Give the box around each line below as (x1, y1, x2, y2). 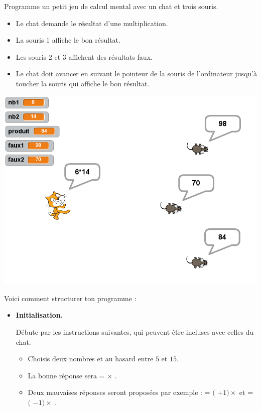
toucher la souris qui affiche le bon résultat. (16, 78, 150, 88)
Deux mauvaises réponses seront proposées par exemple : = (28, 387, 210, 397)
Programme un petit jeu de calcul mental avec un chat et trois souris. (4, 1, 218, 11)
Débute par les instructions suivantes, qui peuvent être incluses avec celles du (16, 327, 254, 337)
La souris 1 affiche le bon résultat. (16, 35, 120, 45)
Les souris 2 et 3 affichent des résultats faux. (16, 51, 153, 62)
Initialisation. (16, 310, 63, 320)
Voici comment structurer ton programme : (4, 293, 137, 303)
